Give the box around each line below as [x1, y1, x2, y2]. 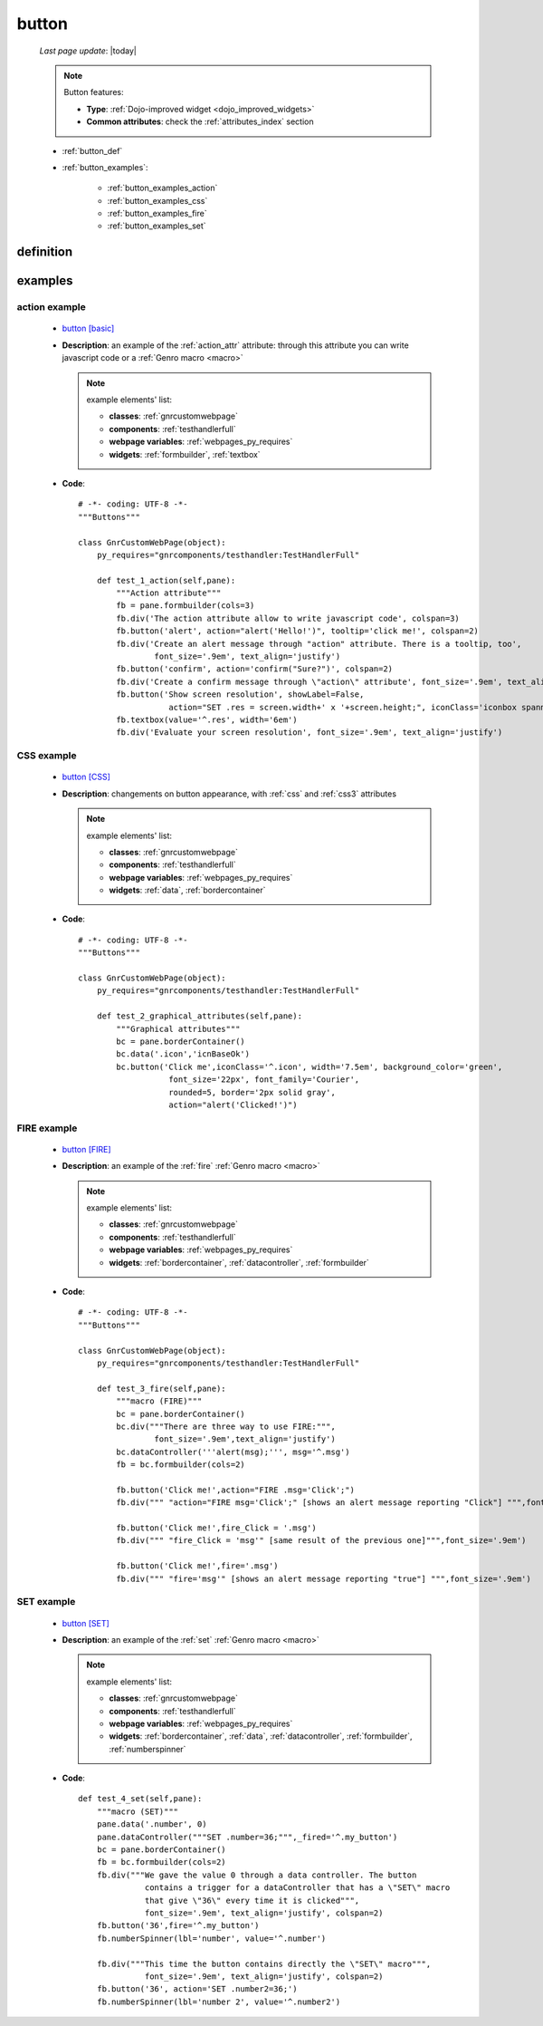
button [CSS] [62, 771, 110, 783]
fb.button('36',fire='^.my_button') [96, 1921, 260, 1931]
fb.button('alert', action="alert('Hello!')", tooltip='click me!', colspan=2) [116, 626, 480, 636]
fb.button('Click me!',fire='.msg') [116, 1561, 280, 1571]
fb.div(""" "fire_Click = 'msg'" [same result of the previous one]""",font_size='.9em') [116, 1536, 527, 1546]
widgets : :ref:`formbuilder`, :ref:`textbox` [109, 449, 262, 459]
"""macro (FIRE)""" [116, 1396, 203, 1406]
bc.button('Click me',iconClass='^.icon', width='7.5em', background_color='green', [116, 1061, 503, 1072]
